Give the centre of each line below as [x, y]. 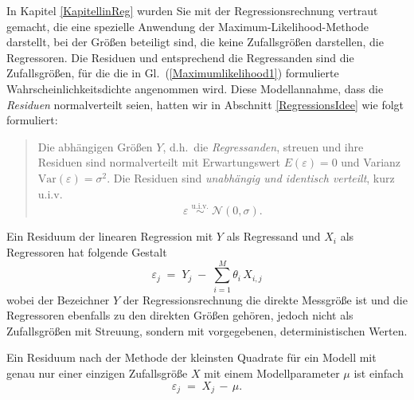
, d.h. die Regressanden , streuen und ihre [263, 146]
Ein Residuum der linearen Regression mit [110, 236]
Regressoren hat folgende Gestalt [87, 251]
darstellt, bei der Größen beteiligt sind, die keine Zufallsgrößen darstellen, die [195, 42]
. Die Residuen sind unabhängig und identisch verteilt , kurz [251, 177]
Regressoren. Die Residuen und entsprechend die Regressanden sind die [180, 57]
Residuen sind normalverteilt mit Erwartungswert [159, 162]
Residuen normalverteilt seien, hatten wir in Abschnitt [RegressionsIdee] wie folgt [205, 104]
